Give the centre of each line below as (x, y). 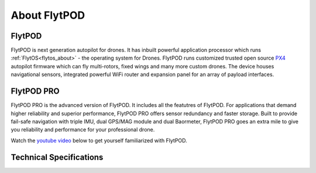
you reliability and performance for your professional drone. (83, 130)
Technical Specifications (57, 157)
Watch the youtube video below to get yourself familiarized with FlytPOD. (99, 140)
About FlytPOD (48, 15)
